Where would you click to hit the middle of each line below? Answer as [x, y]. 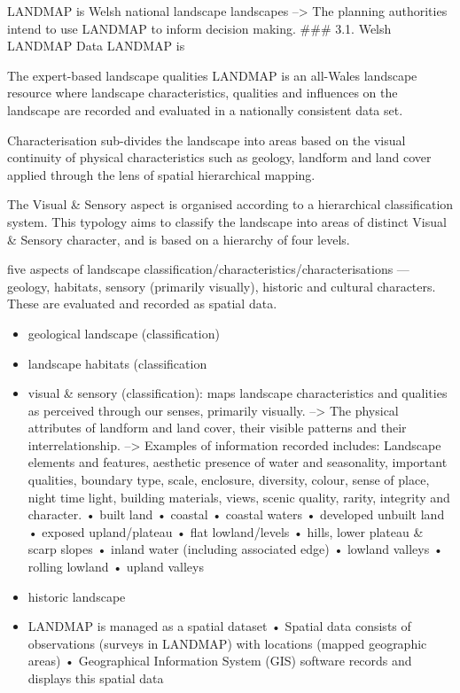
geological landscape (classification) [124, 333]
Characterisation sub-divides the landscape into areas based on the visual [207, 140]
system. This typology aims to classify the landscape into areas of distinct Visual [227, 221]
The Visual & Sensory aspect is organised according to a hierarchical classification [230, 204]
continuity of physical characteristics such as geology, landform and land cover [219, 157]
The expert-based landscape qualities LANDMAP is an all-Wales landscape [212, 75]
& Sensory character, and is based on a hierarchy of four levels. [179, 239]
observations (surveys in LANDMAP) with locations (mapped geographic [227, 643]
